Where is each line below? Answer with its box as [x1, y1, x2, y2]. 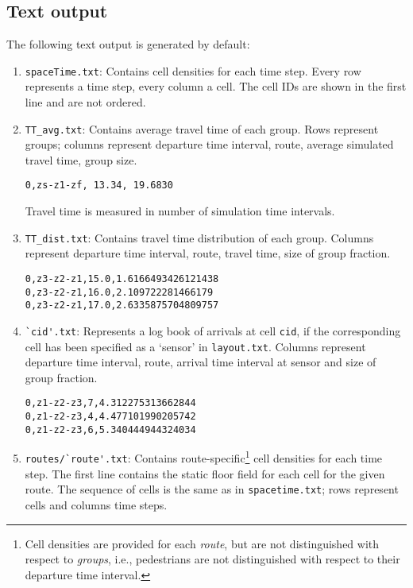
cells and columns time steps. [25, 496, 168, 513]
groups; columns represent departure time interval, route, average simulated [25, 136, 394, 153]
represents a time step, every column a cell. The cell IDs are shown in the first [25, 78, 407, 95]
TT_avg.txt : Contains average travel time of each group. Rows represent [25, 120, 379, 137]
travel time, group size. [25, 151, 137, 168]
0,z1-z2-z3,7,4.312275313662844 [25, 397, 196, 409]
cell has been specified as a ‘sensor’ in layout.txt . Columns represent [25, 338, 366, 354]
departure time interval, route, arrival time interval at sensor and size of [25, 354, 376, 370]
